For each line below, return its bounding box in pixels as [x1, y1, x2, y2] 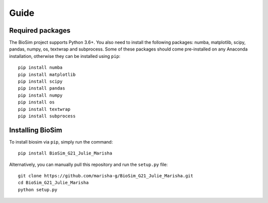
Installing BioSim [9, 126, 63, 134]
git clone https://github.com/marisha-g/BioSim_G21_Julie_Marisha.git [18, 173, 194, 179]
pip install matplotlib [18, 72, 76, 77]
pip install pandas [18, 86, 66, 91]
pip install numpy [18, 92, 63, 98]
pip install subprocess [18, 113, 76, 119]
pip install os [18, 100, 55, 105]
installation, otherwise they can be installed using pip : [9, 53, 121, 59]
